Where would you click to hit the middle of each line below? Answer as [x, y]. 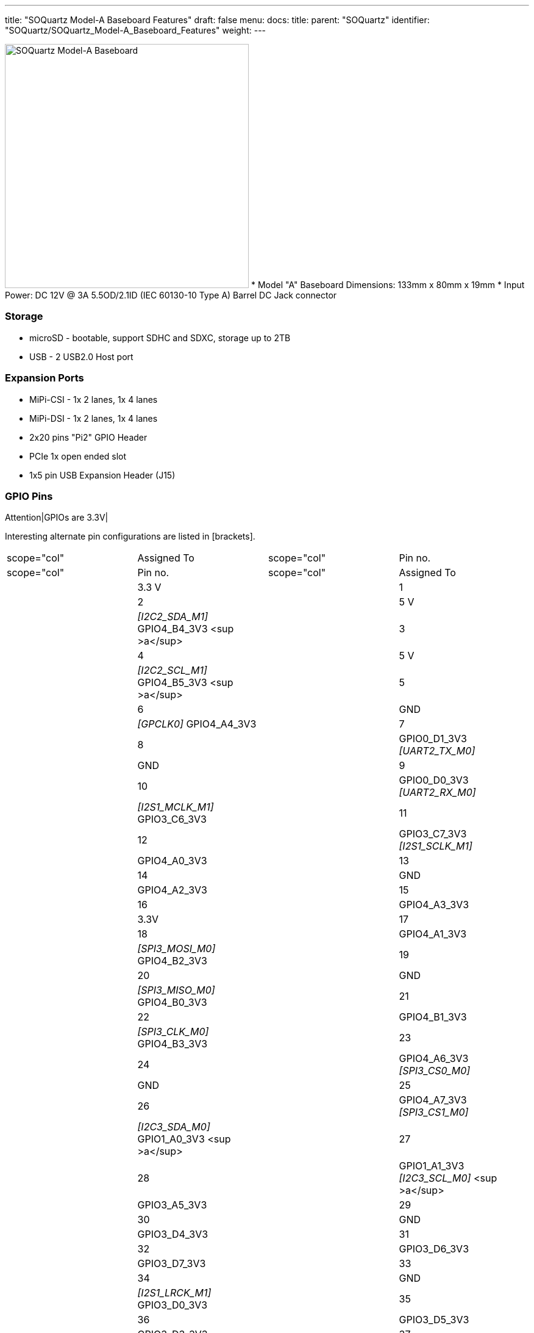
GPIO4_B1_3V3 [433, 1017]
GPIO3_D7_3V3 [172, 1264]
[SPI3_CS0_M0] [435, 1071]
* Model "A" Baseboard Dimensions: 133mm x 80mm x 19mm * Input [388, 285]
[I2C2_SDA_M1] [173, 617]
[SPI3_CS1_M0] [434, 1112]
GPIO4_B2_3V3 [172, 961]
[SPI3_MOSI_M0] [176, 949]
